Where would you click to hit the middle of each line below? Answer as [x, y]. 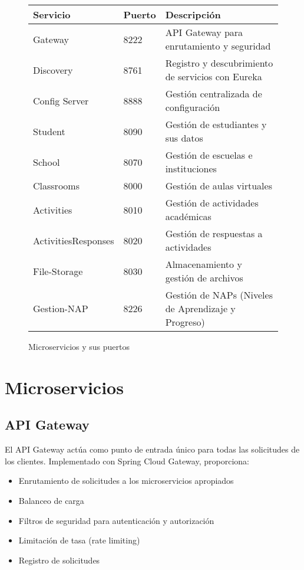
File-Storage [58, 271]
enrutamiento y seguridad [218, 46]
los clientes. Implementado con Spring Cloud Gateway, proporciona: [127, 461]
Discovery [53, 70]
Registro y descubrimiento [219, 63]
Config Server [61, 100]
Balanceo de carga [51, 500]
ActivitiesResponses [74, 240]
